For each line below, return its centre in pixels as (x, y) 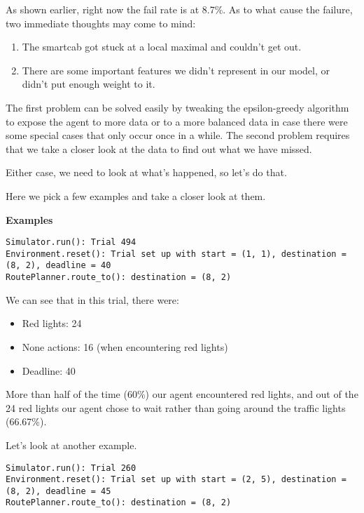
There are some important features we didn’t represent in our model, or (176, 70)
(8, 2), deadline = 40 (58, 266)
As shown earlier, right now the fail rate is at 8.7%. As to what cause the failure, (179, 9)
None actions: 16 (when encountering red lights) (125, 346)
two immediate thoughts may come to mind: (101, 23)
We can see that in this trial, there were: (92, 299)
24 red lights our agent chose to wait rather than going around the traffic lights (176, 407)
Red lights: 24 (52, 323)
